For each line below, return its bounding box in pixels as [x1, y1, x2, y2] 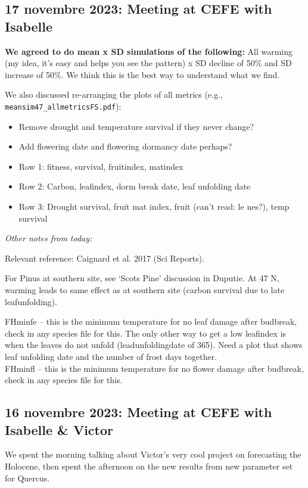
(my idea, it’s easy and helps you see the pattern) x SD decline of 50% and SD [5, 57, 292, 69]
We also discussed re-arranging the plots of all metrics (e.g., [5, 88, 223, 101]
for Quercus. [5, 471, 50, 484]
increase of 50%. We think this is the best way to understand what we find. [5, 68, 280, 80]
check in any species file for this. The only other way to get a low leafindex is [5, 327, 287, 339]
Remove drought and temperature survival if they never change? [18, 120, 254, 132]
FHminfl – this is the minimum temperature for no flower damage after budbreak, [5, 362, 304, 374]
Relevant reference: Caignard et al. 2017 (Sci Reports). [5, 251, 205, 264]
